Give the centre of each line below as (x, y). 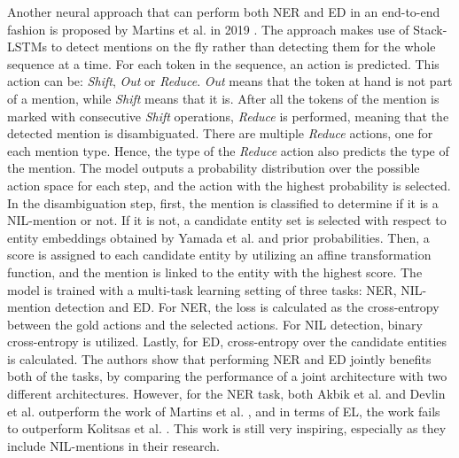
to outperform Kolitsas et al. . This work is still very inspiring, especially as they (227, 428)
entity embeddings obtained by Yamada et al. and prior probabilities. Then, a (218, 237)
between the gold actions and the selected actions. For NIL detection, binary (215, 324)
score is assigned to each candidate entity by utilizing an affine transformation (219, 255)
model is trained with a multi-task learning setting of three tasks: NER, (202, 289)
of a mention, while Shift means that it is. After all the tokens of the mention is (223, 98)
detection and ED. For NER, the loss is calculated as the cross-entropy (247, 307)
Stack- (430, 29)
